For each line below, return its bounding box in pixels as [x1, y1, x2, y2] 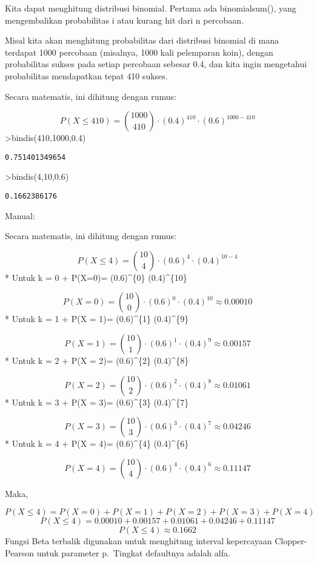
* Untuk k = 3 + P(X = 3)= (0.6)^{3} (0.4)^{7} [5, 395, 189, 408]
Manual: [5, 209, 35, 222]
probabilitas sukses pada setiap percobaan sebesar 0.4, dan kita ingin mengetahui [5, 58, 307, 70]
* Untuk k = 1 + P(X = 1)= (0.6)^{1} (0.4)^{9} [5, 312, 189, 325]
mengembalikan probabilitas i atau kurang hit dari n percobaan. [5, 13, 244, 26]
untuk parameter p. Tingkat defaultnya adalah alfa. [36, 547, 230, 559]
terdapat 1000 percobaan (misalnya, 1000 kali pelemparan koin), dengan [5, 45, 273, 58]
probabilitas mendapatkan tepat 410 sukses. [5, 69, 168, 82]
